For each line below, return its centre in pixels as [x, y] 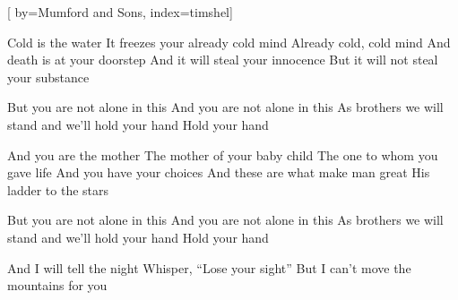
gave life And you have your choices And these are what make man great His [219, 172]
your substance [48, 77]
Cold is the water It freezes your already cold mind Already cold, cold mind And [229, 42]
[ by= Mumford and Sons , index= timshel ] [120, 12]
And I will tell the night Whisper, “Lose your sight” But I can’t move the [209, 267]
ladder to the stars [58, 189]
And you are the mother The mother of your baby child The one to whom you [223, 154]
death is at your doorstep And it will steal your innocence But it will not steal [223, 60]
